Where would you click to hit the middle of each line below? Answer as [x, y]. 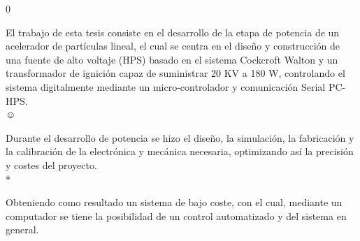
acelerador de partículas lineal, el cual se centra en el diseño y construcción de [173, 46]
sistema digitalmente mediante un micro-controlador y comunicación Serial [166, 86]
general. [22, 229]
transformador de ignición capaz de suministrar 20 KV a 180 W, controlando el [175, 73]
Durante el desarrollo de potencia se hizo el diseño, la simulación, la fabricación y [180, 137]
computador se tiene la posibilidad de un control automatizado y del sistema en [176, 216]
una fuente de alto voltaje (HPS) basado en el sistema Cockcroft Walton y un [172, 59]
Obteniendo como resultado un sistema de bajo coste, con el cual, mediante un [174, 202]
